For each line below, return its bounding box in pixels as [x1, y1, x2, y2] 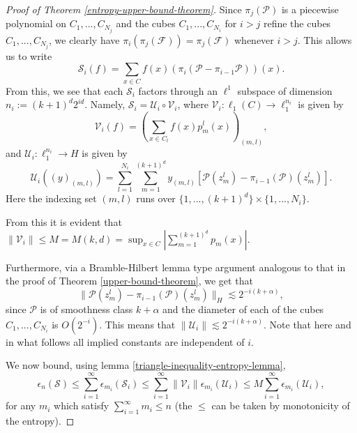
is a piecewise [281, 2, 339, 16]
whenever [234, 32, 274, 47]
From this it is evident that [6, 215, 122, 229]
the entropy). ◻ [6, 413, 75, 427]
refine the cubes [263, 16, 331, 31]
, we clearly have [49, 32, 120, 47]
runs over [136, 191, 176, 206]
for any [6, 398, 36, 413]
